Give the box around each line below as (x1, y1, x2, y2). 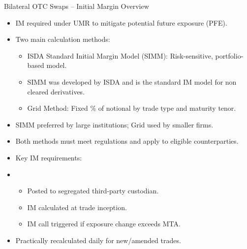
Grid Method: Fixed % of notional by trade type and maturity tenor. (27, 103, 236, 113)
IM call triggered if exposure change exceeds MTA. (27, 218, 181, 229)
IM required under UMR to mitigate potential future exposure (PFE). (15, 17, 227, 28)
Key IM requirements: (15, 152, 82, 162)
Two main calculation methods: (15, 34, 110, 44)
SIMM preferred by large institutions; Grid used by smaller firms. (15, 119, 214, 129)
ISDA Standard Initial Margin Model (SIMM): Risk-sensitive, (27, 50, 213, 61)
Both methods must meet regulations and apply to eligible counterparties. (15, 136, 239, 146)
